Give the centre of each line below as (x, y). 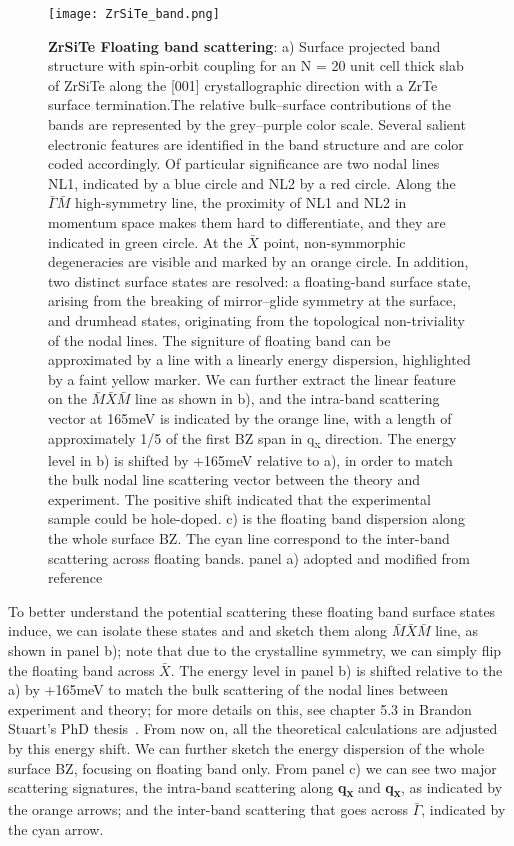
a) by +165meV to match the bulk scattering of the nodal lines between (228, 689)
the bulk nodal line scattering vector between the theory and (234, 479)
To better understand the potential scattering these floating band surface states (252, 610)
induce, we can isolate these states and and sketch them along (198, 630)
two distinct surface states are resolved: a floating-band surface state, (259, 280)
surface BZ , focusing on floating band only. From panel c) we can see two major (252, 767)
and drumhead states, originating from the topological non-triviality (256, 319)
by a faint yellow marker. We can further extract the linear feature (252, 378)
